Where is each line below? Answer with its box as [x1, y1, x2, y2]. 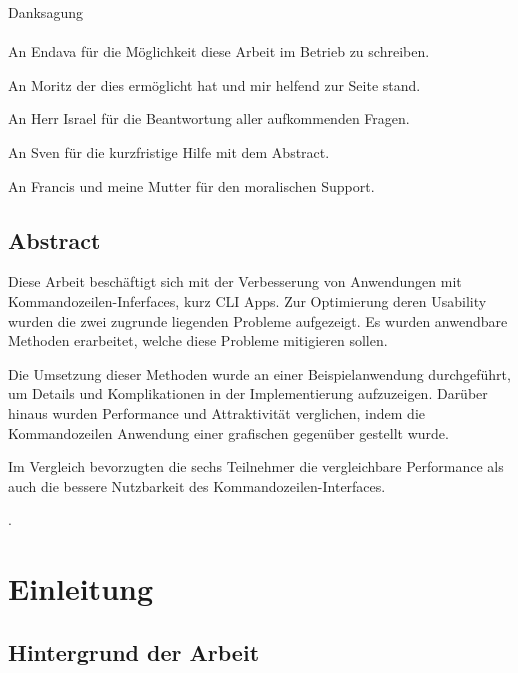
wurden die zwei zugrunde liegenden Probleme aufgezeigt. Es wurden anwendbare [8, 310, 508, 331]
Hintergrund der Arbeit [8, 636, 260, 667]
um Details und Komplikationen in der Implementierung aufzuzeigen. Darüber [8, 383, 488, 404]
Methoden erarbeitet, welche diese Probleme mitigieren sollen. [8, 330, 388, 351]
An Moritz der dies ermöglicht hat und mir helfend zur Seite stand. [8, 74, 421, 95]
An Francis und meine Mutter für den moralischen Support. [8, 175, 375, 196]
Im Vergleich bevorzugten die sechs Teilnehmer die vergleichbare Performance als [8, 456, 504, 477]
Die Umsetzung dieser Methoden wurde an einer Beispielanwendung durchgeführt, [8, 363, 511, 384]
